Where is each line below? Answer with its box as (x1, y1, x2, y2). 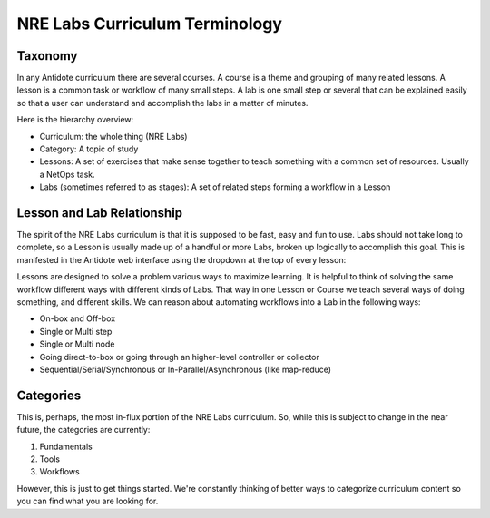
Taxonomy (16, 48, 78, 64)
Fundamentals (39, 441, 93, 452)
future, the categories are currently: (16, 425, 151, 435)
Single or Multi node (39, 338, 115, 349)
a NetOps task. (39, 169, 95, 180)
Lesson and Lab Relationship (16, 205, 183, 220)
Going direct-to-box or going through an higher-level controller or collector (39, 351, 319, 362)
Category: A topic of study (39, 143, 139, 154)
